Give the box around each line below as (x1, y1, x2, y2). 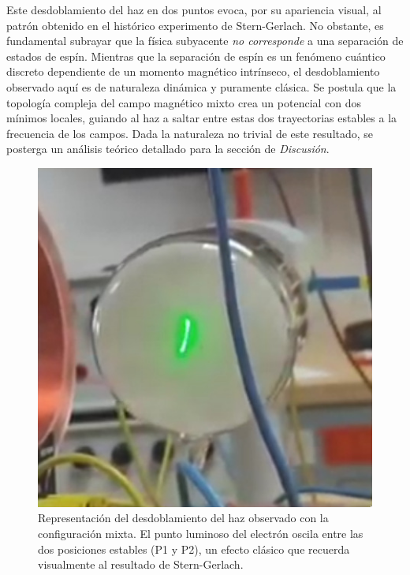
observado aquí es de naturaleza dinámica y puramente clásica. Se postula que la (6, 78, 397, 95)
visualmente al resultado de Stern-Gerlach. (38, 556, 244, 573)
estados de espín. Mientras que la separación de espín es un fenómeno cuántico (6, 47, 386, 64)
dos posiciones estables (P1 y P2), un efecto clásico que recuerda (38, 540, 350, 557)
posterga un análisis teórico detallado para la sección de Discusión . (6, 140, 330, 157)
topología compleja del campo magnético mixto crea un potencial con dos (6, 94, 362, 110)
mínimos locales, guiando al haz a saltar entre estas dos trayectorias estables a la (6, 110, 397, 126)
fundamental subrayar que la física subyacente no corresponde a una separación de (6, 32, 404, 49)
